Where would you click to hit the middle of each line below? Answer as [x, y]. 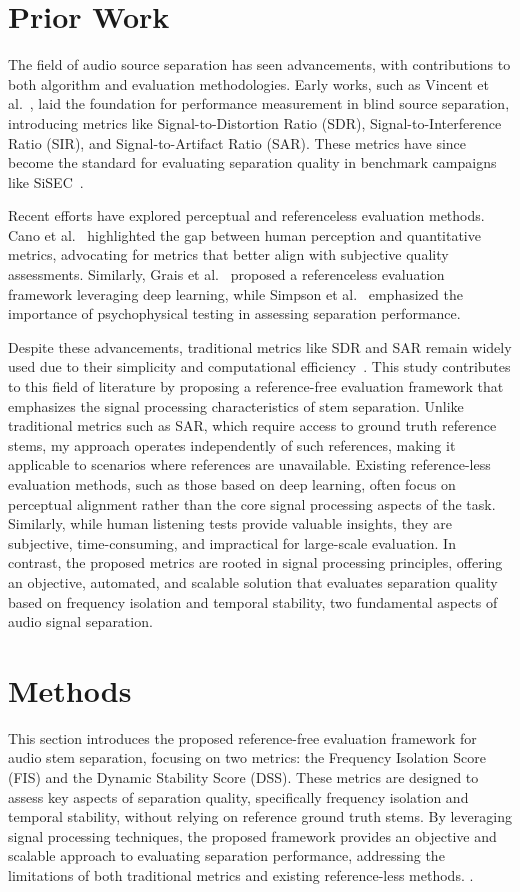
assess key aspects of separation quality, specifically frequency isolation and [238, 796]
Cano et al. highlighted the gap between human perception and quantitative [244, 234]
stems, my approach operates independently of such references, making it [232, 444]
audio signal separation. [80, 621]
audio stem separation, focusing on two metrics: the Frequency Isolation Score [247, 757]
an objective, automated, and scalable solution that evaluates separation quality [253, 581]
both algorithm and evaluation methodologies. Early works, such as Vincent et [248, 83]
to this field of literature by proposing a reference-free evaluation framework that [256, 386]
